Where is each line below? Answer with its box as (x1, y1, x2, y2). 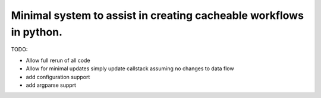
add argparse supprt (26, 81, 77, 89)
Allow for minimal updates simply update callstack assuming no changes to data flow (26, 65, 234, 72)
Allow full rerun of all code (26, 57, 90, 64)
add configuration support (26, 73, 90, 80)
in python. (11, 25, 62, 38)
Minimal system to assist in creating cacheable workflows (11, 9, 304, 22)
